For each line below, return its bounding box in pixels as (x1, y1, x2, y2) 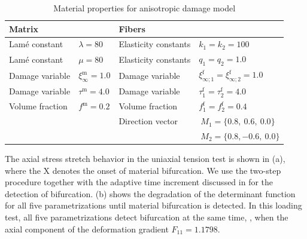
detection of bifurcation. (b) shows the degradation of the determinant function (5, 187, 296, 200)
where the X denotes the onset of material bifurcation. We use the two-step (5, 164, 281, 176)
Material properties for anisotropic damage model (53, 2, 236, 14)
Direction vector (118, 115, 178, 127)
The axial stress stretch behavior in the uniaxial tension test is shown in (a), (5, 152, 285, 164)
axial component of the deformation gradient (5, 222, 169, 235)
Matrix (9, 22, 38, 35)
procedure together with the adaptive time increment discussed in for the (5, 176, 273, 188)
